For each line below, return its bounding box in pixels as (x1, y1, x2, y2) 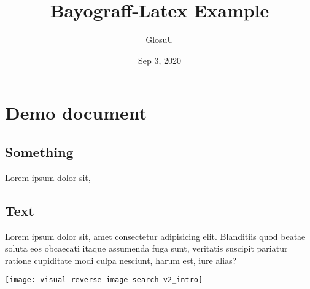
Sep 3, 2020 (138, 53, 181, 66)
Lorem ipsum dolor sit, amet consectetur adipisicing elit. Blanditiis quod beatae (5, 229, 306, 242)
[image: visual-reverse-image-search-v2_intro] (5, 276, 203, 285)
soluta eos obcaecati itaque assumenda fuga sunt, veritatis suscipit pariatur (5, 242, 288, 255)
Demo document (5, 100, 147, 125)
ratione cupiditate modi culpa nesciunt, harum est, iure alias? (5, 253, 237, 266)
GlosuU (145, 33, 174, 46)
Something (5, 142, 74, 161)
